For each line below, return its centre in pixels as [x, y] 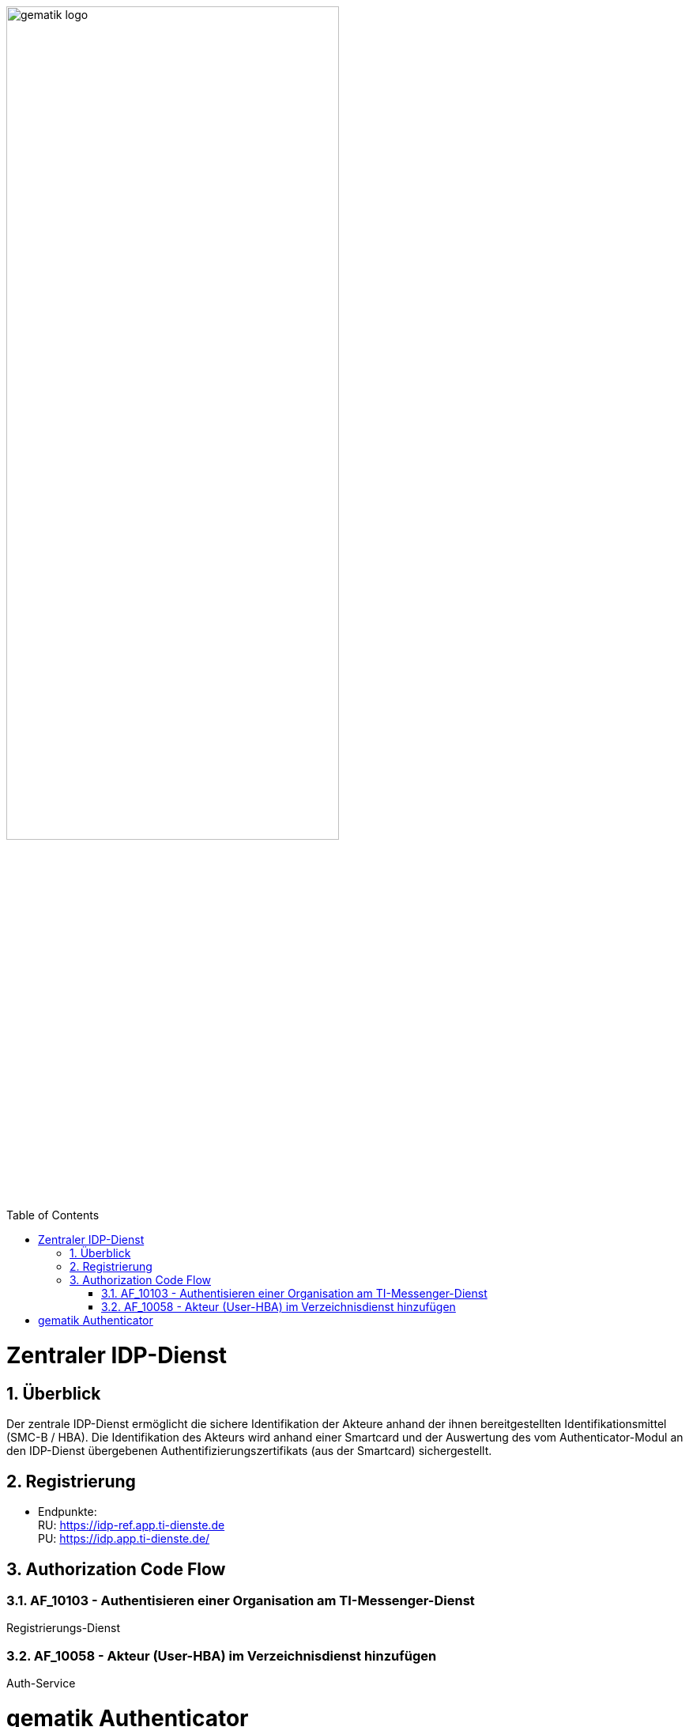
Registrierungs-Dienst [64, 1628]
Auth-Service [41, 1684]
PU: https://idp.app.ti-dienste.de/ [124, 1539]
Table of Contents [53, 1215]
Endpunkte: [68, 1512]
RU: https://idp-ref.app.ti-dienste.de [132, 1525]
